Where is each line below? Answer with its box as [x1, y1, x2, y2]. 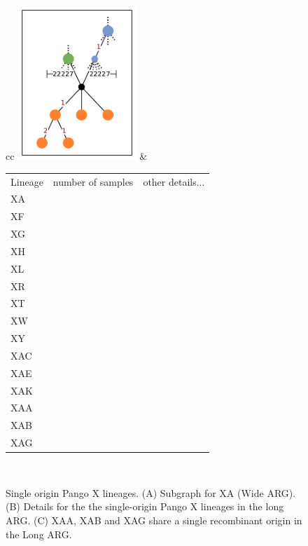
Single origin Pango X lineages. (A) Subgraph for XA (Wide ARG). [6, 485, 296, 500]
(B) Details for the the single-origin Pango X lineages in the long [6, 499, 284, 514]
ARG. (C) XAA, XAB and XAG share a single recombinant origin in [6, 513, 302, 528]
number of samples [52, 174, 134, 189]
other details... [143, 174, 205, 189]
